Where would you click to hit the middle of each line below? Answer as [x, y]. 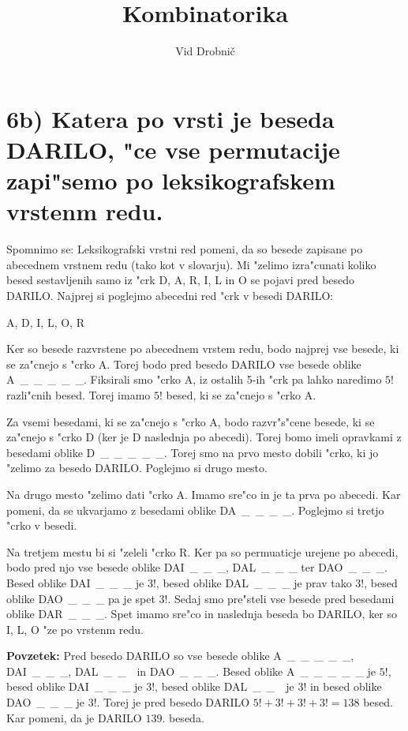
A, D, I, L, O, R [45, 322]
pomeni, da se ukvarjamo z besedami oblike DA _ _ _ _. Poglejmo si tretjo [195, 510]
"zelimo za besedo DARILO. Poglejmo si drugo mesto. [137, 468]
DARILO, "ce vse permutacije [173, 149]
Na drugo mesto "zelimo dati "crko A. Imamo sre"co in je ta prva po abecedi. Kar [204, 494]
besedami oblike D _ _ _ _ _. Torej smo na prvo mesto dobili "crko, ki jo [193, 452]
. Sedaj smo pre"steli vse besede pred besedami [281, 598]
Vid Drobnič [205, 51]
